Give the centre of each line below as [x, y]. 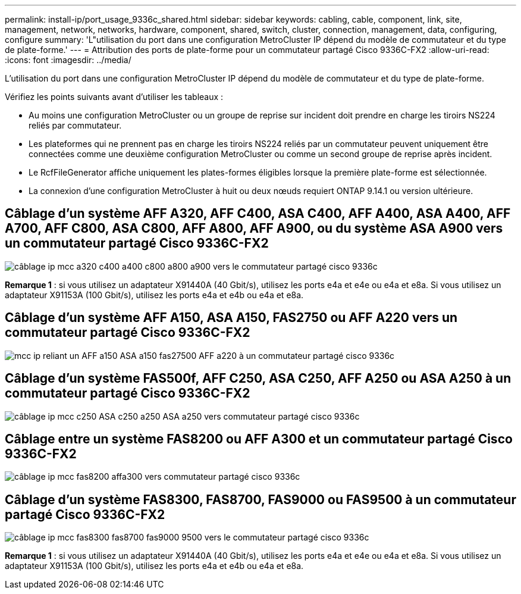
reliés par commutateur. [75, 125]
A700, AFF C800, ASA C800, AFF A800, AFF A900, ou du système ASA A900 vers [254, 229]
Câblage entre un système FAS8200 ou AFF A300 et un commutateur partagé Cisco [259, 439]
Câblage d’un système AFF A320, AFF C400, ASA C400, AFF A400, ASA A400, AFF [258, 214]
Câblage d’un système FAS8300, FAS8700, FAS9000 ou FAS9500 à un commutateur [260, 499]
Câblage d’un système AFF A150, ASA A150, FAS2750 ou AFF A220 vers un [231, 318]
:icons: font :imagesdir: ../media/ [68, 60]
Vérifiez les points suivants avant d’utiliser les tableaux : [114, 97]
